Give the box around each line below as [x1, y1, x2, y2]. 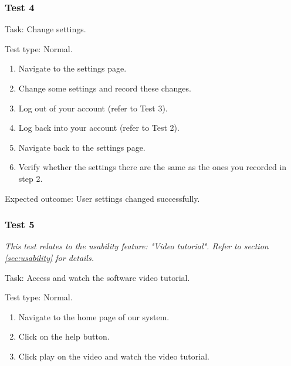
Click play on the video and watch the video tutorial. [18, 350, 209, 362]
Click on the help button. [18, 330, 110, 343]
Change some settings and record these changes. [18, 82, 191, 94]
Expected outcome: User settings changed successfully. [5, 192, 200, 204]
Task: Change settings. [5, 23, 86, 35]
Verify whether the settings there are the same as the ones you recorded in [18, 161, 287, 173]
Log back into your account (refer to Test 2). [18, 121, 180, 134]
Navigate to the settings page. [18, 62, 127, 74]
